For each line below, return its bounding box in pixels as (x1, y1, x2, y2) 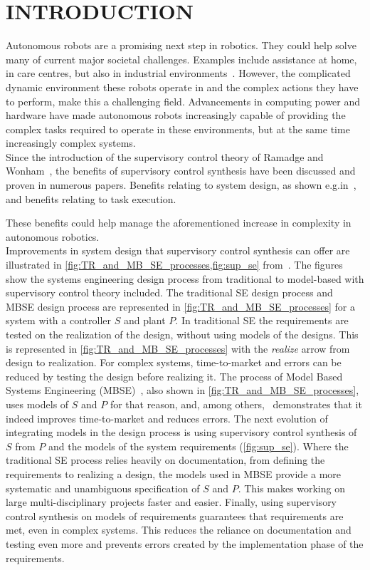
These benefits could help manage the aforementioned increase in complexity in (6, 215, 351, 230)
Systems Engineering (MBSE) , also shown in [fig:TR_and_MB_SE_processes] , (6, 383, 359, 398)
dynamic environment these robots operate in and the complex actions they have (6, 79, 359, 94)
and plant (123, 313, 166, 328)
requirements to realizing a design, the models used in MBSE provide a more (6, 466, 342, 481)
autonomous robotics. (6, 229, 100, 244)
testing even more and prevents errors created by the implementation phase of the (6, 536, 364, 551)
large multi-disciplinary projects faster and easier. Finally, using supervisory (6, 494, 337, 509)
